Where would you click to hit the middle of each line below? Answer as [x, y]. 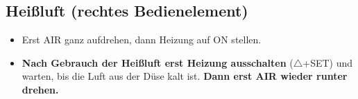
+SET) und [328, 62]
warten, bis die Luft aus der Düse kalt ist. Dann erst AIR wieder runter [185, 76]
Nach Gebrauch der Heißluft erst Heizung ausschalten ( [157, 62]
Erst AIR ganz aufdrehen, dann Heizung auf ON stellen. [142, 40]
